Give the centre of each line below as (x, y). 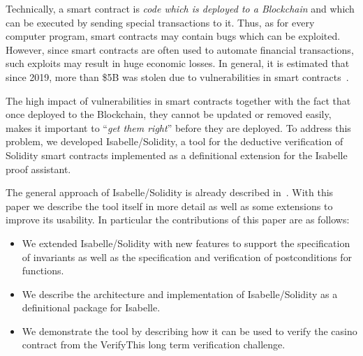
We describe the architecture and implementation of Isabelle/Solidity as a (180, 294)
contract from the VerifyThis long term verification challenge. (154, 344)
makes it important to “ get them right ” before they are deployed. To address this (178, 127)
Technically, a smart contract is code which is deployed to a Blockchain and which (180, 8)
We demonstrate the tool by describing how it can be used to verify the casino (190, 331)
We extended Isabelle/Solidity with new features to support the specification (186, 243)
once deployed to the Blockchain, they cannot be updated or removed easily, (169, 114)
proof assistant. (38, 169)
